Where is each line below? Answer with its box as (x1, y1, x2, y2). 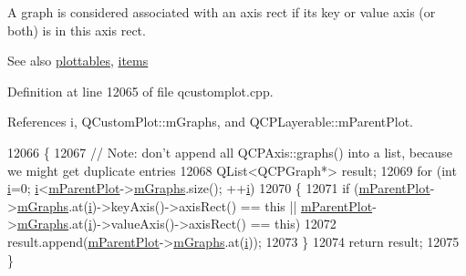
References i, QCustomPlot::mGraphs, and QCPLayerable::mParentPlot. (7, 112, 414, 131)
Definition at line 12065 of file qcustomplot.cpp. (7, 81, 274, 100)
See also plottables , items (7, 51, 149, 70)
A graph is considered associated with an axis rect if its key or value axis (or (7, 3, 436, 21)
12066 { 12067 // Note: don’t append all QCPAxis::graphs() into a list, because (7, 142, 452, 161)
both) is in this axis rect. (7, 20, 146, 39)
